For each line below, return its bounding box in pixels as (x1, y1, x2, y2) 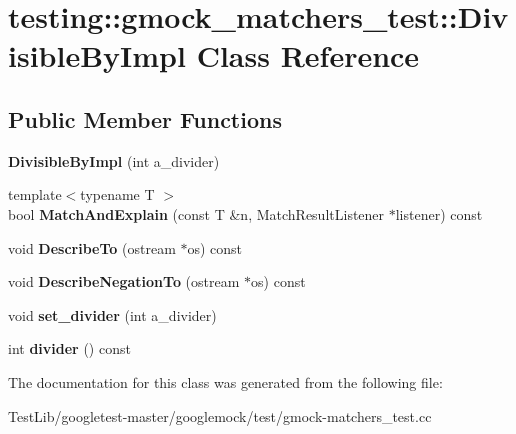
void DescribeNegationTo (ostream (8, 271, 240, 292)
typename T (80, 184, 155, 205)
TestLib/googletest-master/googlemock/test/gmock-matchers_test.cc (8, 405, 432, 426)
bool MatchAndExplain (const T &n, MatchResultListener (8, 203, 385, 224)
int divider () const (8, 338, 131, 359)
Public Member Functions (8, 103, 282, 134)
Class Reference (196, 35, 420, 76)
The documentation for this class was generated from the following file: (8, 371, 443, 392)
